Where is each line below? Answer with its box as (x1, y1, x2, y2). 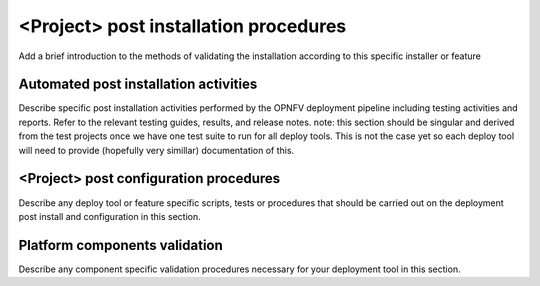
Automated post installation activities (18, 76, 258, 93)
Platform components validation (18, 236, 224, 254)
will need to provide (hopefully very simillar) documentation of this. (18, 144, 295, 156)
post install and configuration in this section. (18, 210, 201, 222)
